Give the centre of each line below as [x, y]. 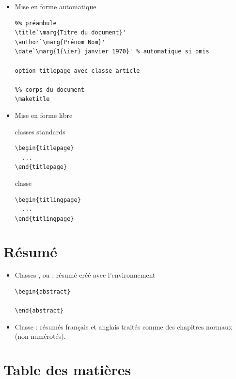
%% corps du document [49, 90]
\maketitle [32, 99]
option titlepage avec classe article [77, 71]
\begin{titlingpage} [48, 200]
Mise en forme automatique [55, 6]
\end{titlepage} [41, 167]
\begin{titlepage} [44, 148]
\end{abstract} [39, 311]
